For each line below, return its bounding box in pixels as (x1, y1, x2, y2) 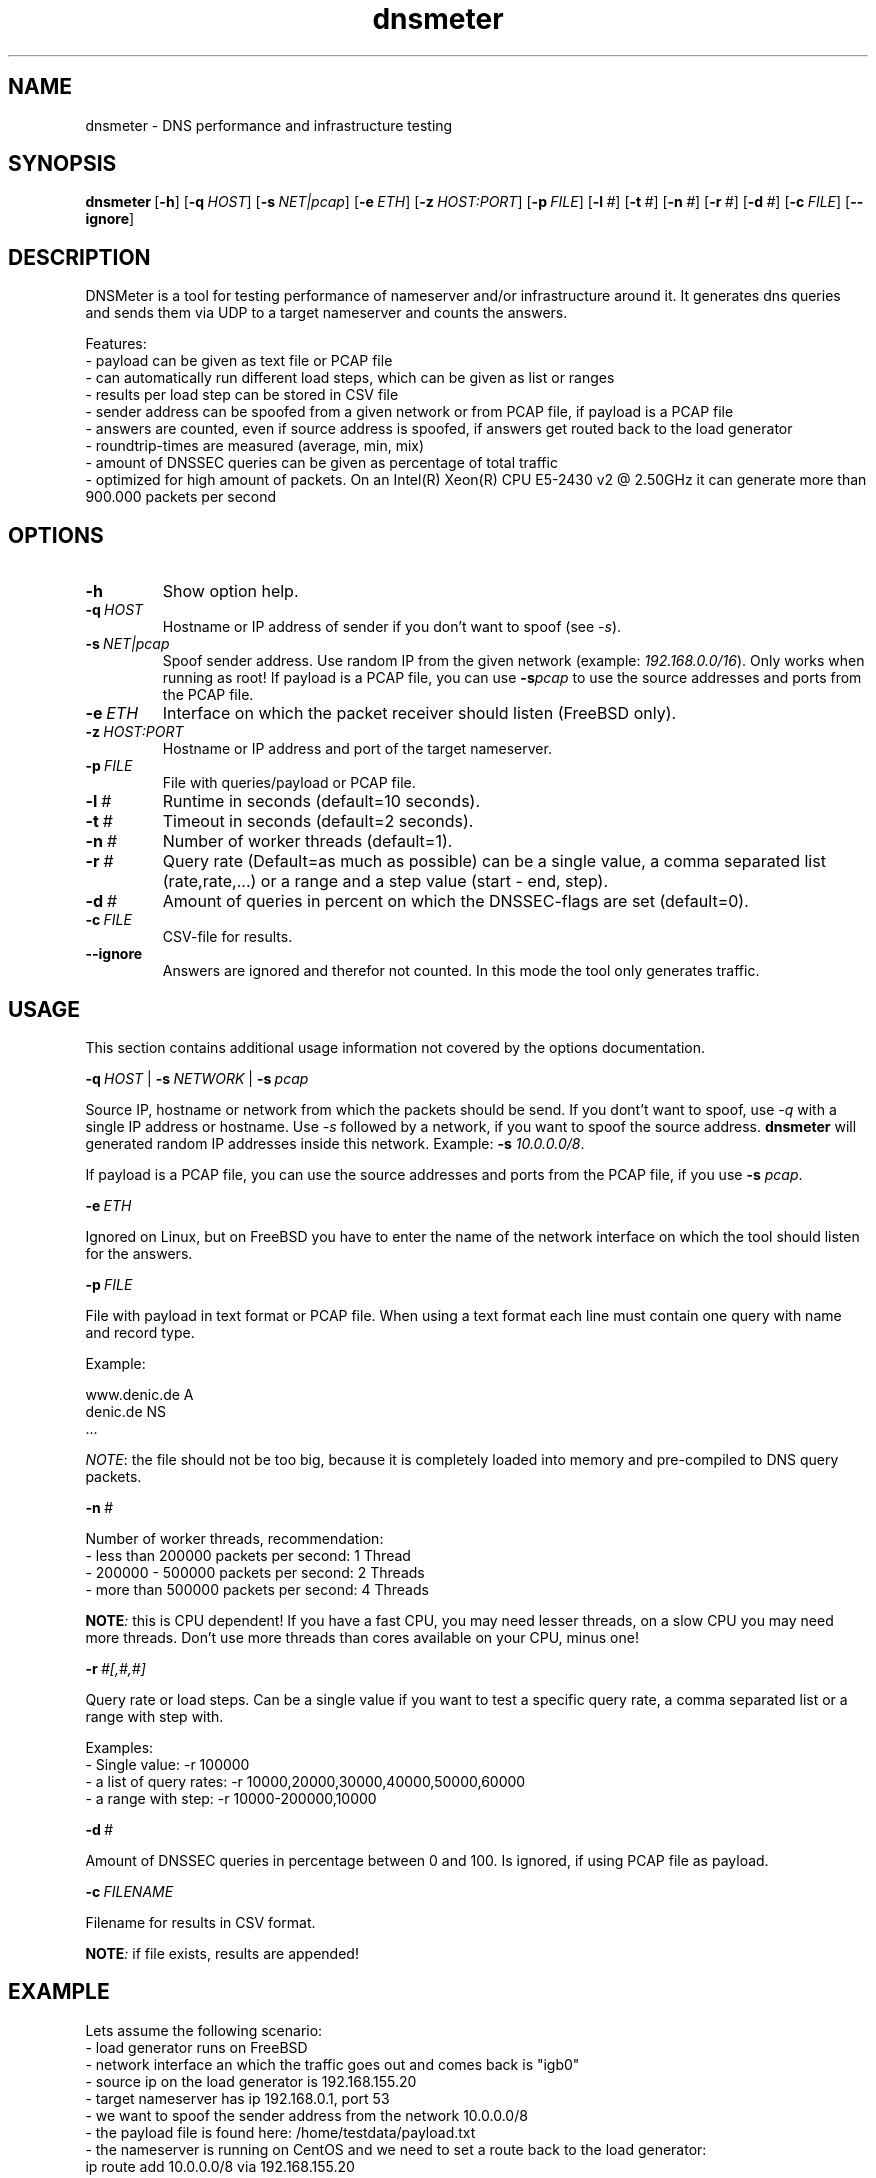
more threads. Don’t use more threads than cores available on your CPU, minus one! (85, 1628, 639, 1646)
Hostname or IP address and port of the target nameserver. (162, 740, 552, 758)
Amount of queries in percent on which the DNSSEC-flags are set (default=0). (162, 891, 749, 912)
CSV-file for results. (162, 928, 293, 946)
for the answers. (85, 1244, 193, 1262)
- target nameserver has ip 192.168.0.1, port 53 (85, 2089, 390, 2107)
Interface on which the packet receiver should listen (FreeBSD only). (162, 703, 677, 724)
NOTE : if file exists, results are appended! (85, 1944, 359, 1962)
